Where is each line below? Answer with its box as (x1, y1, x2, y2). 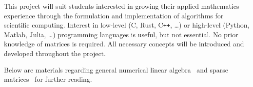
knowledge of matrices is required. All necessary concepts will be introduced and (4, 39, 244, 49)
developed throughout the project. (4, 48, 106, 58)
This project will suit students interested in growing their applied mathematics (4, 1, 239, 11)
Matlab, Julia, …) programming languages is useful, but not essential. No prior (4, 29, 238, 39)
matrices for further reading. (4, 74, 92, 84)
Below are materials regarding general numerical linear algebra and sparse (4, 64, 229, 74)
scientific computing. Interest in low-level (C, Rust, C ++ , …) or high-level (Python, (4, 20, 250, 30)
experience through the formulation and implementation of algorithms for (4, 10, 224, 20)
